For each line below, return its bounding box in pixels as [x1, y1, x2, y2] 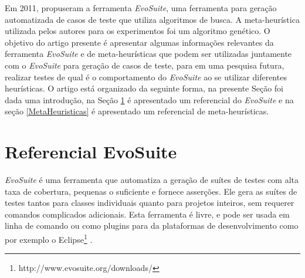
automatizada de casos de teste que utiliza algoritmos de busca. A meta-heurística [5, 13, 300, 25]
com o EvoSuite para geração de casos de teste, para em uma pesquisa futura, [5, 59, 284, 71]
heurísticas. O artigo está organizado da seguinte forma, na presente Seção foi [5, 82, 284, 94]
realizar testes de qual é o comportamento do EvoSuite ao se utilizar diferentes [5, 70, 287, 83]
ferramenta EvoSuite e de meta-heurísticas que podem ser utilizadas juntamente [5, 48, 292, 60]
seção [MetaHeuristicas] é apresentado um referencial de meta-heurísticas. [5, 105, 269, 117]
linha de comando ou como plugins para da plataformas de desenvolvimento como [5, 219, 299, 232]
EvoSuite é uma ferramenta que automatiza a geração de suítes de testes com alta [5, 174, 299, 186]
